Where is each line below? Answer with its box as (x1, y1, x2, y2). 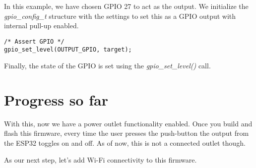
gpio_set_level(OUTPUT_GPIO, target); (4, 46, 132, 54)
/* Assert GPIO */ (4, 38, 64, 45)
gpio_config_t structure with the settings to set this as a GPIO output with (4, 10, 236, 21)
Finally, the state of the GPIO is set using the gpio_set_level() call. (4, 60, 211, 71)
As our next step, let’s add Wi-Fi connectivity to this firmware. (4, 154, 197, 165)
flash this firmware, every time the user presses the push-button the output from (4, 128, 249, 138)
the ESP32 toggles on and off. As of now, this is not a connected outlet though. (4, 138, 246, 148)
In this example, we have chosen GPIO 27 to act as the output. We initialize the (4, 1, 249, 11)
